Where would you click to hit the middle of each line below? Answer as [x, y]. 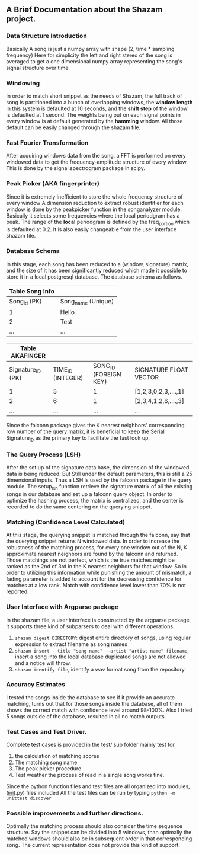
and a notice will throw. [43, 663]
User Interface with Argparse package [62, 607]
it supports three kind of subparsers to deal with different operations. [90, 626]
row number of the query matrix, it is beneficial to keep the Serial [85, 431]
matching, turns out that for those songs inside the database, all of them [94, 703]
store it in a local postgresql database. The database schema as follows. [94, 276]
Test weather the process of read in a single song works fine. [89, 775]
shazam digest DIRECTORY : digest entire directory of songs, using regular [102, 638]
